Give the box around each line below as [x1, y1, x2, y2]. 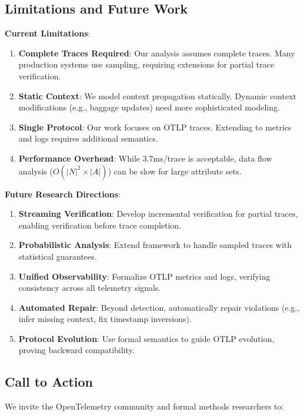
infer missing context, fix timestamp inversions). [18, 313, 192, 325]
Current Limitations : [5, 27, 91, 39]
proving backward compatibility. [18, 344, 135, 356]
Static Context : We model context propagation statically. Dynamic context [18, 89, 297, 102]
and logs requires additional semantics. [18, 132, 158, 145]
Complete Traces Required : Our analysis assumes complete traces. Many [18, 46, 295, 59]
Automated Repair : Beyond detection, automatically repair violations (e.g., [18, 301, 300, 313]
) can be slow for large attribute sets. [108, 165, 242, 177]
